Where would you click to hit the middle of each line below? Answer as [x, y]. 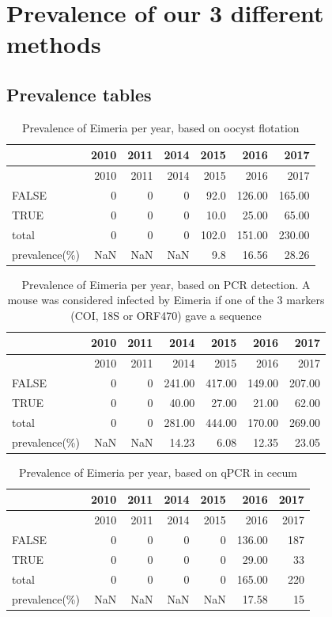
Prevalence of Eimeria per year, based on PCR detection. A [166, 284]
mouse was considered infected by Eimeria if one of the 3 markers [166, 300]
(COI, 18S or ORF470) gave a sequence [166, 315]
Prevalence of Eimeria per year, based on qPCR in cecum [158, 472]
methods [54, 44]
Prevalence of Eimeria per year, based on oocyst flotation [160, 127]
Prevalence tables [79, 94]
